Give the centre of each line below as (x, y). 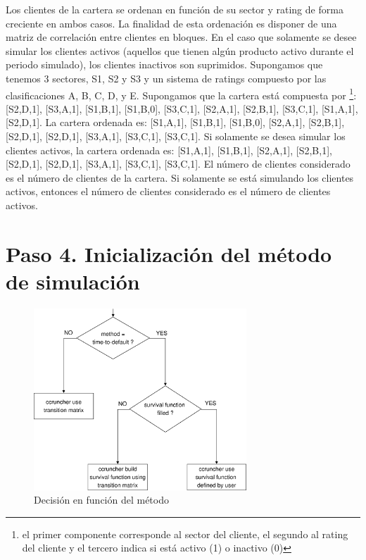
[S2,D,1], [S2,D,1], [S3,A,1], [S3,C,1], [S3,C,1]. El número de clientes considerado (178, 164)
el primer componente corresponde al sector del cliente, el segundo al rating (185, 534)
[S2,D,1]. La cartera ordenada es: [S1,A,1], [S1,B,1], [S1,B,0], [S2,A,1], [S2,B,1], (175, 122)
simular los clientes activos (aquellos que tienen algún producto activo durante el (180, 50)
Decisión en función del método (101, 500)
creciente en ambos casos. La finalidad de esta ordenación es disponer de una (171, 23)
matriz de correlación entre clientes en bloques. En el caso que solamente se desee (181, 37)
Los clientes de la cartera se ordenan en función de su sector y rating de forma (175, 9)
